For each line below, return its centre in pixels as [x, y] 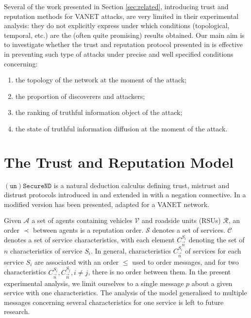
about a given [212, 283]
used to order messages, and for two [185, 262]
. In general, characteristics [131, 250]
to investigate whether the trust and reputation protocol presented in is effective [124, 44]
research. [17, 311]
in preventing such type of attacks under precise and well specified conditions [119, 54]
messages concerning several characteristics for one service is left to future [114, 302]
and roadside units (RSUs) [181, 220]
